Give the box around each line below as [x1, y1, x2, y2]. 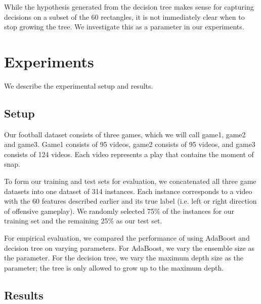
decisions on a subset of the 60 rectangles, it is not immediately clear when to [4, 11, 245, 22]
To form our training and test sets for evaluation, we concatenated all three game [4, 176, 256, 186]
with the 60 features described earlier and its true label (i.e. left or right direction [4, 196, 257, 206]
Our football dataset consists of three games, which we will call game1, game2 [4, 129, 246, 139]
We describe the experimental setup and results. [4, 80, 153, 91]
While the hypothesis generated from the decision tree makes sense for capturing [4, 2, 254, 12]
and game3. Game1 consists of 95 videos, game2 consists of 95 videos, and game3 [4, 139, 255, 149]
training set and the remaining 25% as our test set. [4, 215, 162, 226]
